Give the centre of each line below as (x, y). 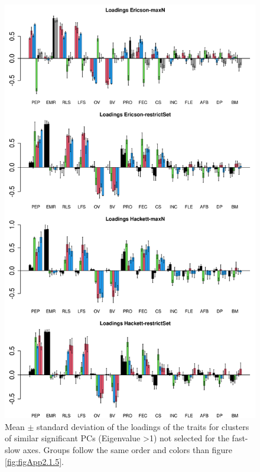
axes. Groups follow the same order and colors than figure (127, 450)
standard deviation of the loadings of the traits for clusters (143, 426)
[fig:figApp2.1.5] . (35, 461)
